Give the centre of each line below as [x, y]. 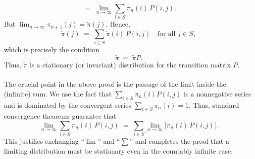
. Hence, [118, 24]
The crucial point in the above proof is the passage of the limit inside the [115, 84]
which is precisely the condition [52, 49]
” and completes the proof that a [179, 141]
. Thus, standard [214, 105]
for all [167, 34]
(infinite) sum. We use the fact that [58, 93]
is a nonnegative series [217, 93]
